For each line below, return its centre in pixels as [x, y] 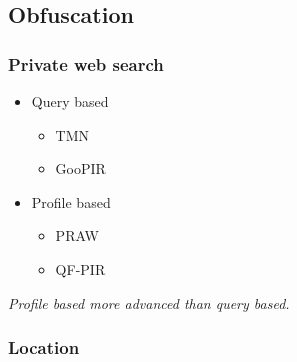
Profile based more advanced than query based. [149, 302]
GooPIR [80, 168]
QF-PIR [80, 268]
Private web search [86, 63]
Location [44, 347]
